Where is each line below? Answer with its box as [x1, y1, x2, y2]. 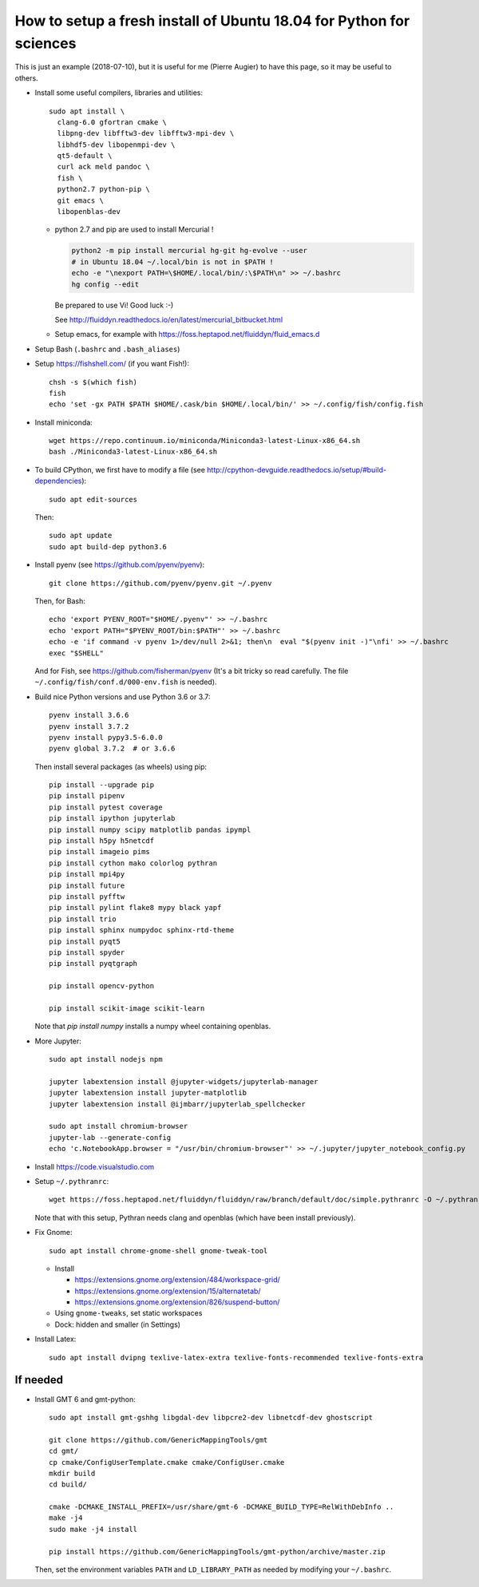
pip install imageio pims [49, 847, 151, 857]
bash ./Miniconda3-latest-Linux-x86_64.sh [49, 447, 218, 457]
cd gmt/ [49, 1447, 79, 1456]
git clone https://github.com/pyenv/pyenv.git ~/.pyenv [49, 579, 272, 588]
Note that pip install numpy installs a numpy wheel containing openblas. [34, 1022, 271, 1031]
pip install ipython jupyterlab [49, 814, 176, 823]
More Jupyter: [34, 1036, 81, 1046]
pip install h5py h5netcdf [49, 837, 155, 845]
